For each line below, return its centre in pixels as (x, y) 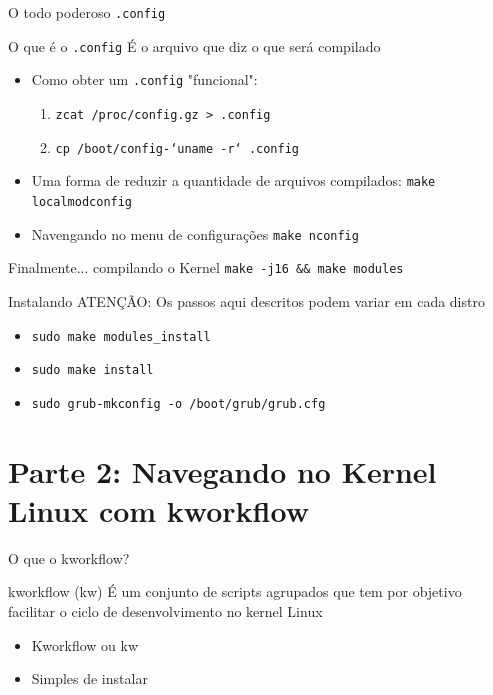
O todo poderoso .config (87, 12)
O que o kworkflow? (69, 557)
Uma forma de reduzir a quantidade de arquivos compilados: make (233, 180)
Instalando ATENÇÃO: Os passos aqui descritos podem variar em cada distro (246, 300)
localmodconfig (82, 201)
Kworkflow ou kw (85, 644)
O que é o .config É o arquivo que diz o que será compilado (194, 45)
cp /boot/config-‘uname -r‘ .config (177, 148)
